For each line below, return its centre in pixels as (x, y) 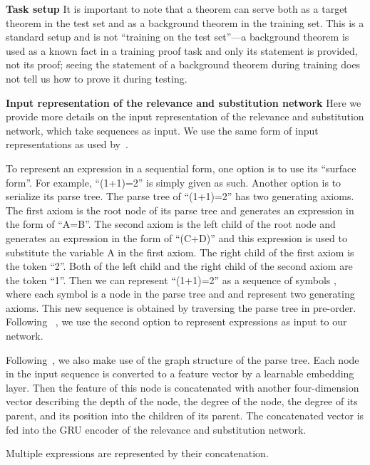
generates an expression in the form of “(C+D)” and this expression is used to (176, 237)
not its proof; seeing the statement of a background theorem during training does (183, 64)
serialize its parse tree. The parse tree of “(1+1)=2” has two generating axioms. (180, 196)
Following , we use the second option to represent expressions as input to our (176, 322)
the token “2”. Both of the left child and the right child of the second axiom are (179, 266)
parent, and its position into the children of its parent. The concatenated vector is (185, 416)
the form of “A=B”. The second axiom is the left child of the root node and (171, 224)
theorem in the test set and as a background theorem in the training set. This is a (185, 22)
